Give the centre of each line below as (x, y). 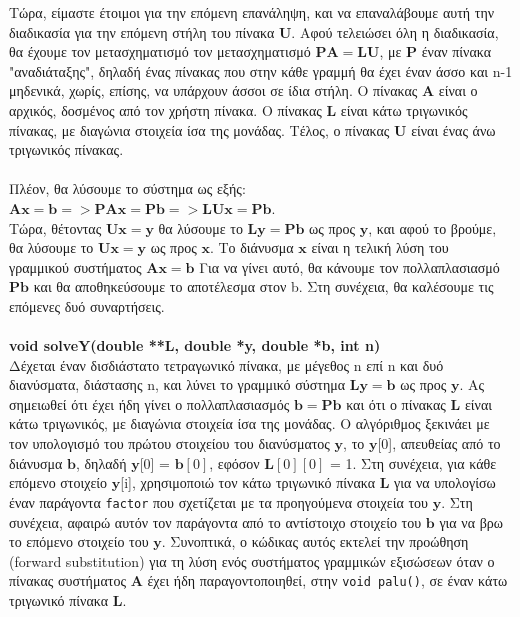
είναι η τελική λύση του (380, 247)
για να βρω (471, 521)
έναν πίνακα (456, 51)
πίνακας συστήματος (67, 580)
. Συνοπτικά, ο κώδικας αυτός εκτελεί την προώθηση (315, 541)
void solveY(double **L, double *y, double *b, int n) (195, 345)
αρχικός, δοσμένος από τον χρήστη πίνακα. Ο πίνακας (165, 109)
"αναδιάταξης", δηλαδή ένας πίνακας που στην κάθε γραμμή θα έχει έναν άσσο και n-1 (261, 70)
